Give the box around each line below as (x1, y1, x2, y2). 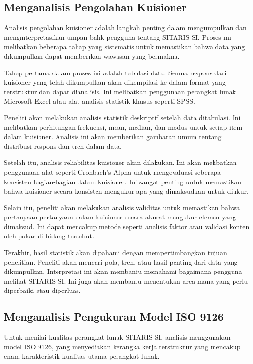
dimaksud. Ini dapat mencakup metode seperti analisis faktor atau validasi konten (4, 221, 250, 231)
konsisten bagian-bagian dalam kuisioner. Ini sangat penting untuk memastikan (4, 176, 241, 186)
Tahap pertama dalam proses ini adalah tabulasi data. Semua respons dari (4, 67, 227, 77)
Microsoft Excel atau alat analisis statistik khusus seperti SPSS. (4, 96, 195, 106)
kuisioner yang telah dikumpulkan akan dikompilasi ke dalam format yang (4, 77, 226, 87)
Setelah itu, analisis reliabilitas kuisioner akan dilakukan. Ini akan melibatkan (4, 157, 237, 167)
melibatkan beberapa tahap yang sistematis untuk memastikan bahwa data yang (4, 41, 245, 52)
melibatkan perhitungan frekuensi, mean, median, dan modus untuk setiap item (4, 122, 243, 132)
